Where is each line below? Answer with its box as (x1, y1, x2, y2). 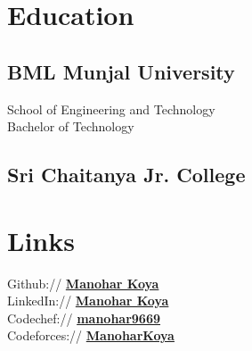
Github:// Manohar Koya (7, 273, 159, 292)
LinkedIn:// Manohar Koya (7, 291, 169, 310)
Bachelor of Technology (7, 117, 134, 136)
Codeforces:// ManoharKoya (7, 326, 175, 345)
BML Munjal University (7, 57, 235, 85)
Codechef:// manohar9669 (7, 308, 161, 327)
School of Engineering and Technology (7, 99, 215, 118)
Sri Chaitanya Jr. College (7, 161, 246, 188)
